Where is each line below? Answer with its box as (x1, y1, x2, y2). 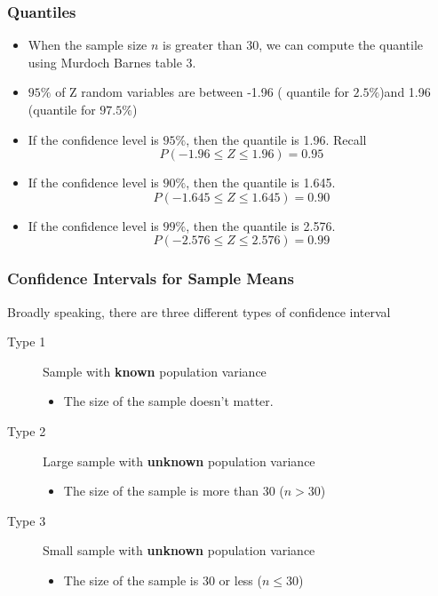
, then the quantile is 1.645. (186, 173, 336, 192)
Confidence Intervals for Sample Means (7, 267, 294, 290)
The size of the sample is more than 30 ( (63, 481, 284, 500)
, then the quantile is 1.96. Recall (186, 130, 367, 148)
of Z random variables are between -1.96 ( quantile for (55, 83, 349, 101)
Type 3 (7, 511, 46, 529)
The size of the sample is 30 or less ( (63, 570, 262, 589)
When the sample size (28, 36, 147, 54)
